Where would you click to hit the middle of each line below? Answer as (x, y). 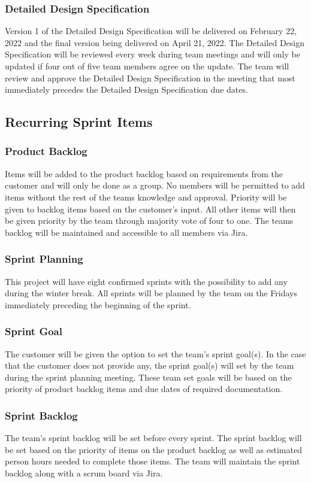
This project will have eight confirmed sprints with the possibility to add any (146, 281)
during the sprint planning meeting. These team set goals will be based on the (148, 377)
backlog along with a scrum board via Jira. (84, 473)
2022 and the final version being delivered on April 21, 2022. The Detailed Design (155, 42)
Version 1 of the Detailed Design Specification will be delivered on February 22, (151, 31)
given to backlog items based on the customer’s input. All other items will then (150, 209)
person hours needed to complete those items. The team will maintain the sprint (153, 461)
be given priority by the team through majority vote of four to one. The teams (149, 221)
